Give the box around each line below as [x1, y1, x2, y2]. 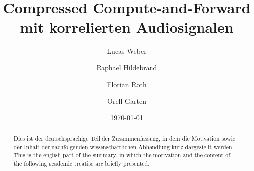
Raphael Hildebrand [96, 62, 157, 72]
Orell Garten [107, 96, 146, 106]
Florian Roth [107, 79, 147, 89]
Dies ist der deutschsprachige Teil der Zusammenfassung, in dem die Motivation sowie [13, 134, 236, 143]
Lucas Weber [107, 46, 147, 56]
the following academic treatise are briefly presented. [13, 159, 150, 168]
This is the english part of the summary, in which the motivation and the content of [13, 151, 230, 159]
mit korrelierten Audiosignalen [20, 17, 234, 37]
